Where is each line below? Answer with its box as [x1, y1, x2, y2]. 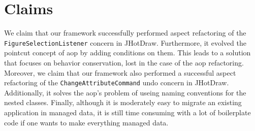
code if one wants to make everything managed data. [4, 117, 169, 127]
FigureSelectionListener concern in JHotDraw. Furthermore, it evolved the [4, 37, 246, 48]
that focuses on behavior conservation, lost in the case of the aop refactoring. [4, 57, 244, 68]
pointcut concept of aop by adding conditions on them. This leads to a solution [4, 47, 251, 58]
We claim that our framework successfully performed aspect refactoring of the [4, 27, 246, 38]
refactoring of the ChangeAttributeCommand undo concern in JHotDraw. [4, 77, 229, 88]
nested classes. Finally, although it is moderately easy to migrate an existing [4, 97, 242, 108]
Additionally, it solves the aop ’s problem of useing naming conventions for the [4, 87, 246, 97]
